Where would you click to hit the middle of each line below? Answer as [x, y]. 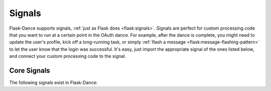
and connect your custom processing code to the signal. [68, 56]
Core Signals [30, 70]
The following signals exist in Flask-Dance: [53, 82]
